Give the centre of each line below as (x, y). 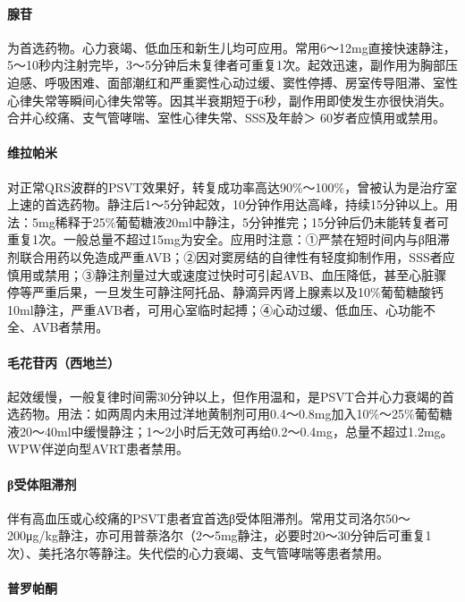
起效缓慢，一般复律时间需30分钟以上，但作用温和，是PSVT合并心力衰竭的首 (231, 396)
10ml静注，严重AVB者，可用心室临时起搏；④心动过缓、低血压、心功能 (215, 309)
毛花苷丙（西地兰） (63, 362)
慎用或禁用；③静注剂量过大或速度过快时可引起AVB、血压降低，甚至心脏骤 (227, 274)
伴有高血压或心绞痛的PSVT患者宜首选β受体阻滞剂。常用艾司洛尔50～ (209, 517)
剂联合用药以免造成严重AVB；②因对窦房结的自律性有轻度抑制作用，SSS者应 (231, 256)
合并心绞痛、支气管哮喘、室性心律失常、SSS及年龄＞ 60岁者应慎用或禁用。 (227, 118)
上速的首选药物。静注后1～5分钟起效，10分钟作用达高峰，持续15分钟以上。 (226, 204)
